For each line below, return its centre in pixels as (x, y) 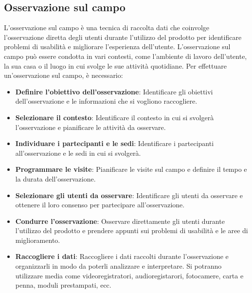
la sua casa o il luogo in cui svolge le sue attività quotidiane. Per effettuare (115, 65)
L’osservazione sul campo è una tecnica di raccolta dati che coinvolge (107, 27)
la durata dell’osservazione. (55, 178)
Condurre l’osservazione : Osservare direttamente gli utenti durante (120, 221)
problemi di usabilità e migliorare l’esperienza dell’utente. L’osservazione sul (117, 46)
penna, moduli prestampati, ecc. (63, 285)
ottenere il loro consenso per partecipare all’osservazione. (100, 205)
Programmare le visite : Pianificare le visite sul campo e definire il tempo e (131, 169)
